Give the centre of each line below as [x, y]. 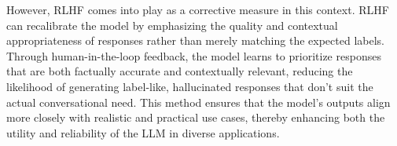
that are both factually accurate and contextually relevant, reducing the [180, 71]
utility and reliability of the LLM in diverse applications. [143, 132]
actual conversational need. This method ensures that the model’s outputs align [198, 102]
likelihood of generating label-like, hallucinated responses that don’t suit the [190, 86]
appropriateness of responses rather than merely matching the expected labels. [195, 40]
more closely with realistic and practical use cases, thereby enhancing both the [196, 117]
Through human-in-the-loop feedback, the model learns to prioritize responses [194, 55]
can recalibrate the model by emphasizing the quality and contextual [172, 25]
